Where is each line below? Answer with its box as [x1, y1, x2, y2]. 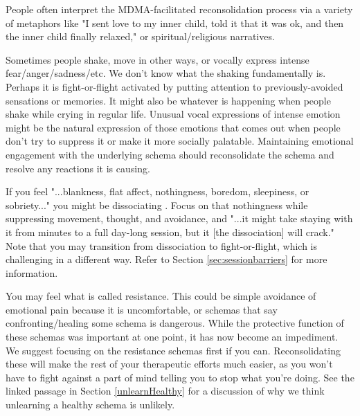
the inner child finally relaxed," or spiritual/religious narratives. [6, 29, 275, 44]
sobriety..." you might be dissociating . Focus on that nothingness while [6, 197, 308, 212]
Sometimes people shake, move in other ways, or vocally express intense [6, 52, 309, 66]
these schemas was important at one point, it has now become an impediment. [6, 329, 339, 344]
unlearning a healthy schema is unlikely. [6, 397, 175, 412]
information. [6, 265, 58, 280]
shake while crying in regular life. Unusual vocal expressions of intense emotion [6, 107, 341, 121]
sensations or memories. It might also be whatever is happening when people [6, 93, 331, 107]
